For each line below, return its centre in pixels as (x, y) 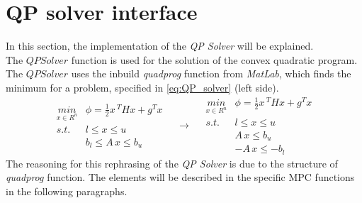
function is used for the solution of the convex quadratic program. (214, 59)
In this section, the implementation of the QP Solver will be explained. (160, 46)
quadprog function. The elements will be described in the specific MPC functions (180, 177)
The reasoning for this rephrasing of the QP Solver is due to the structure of (172, 163)
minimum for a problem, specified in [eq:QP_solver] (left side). (142, 87)
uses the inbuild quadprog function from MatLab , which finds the (211, 73)
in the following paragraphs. (67, 191)
